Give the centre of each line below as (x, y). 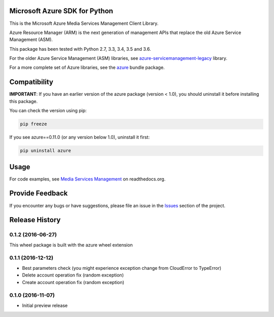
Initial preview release (45, 305)
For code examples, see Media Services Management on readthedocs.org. (88, 179)
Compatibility (31, 82)
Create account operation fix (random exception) (73, 282)
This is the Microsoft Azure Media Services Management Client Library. (84, 23)
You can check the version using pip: (48, 111)
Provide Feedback (39, 193)
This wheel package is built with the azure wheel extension (71, 245)
